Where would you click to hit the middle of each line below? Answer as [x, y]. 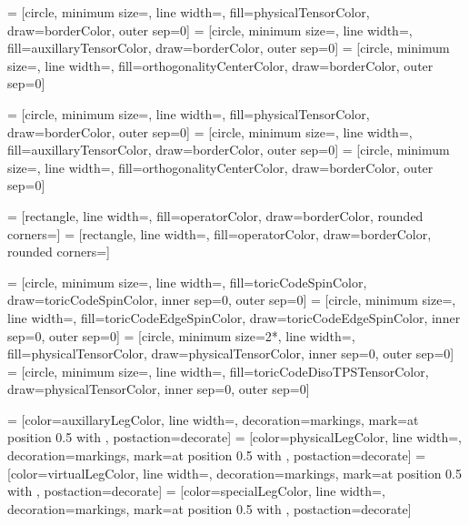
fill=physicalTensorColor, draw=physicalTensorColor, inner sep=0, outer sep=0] [231, 353]
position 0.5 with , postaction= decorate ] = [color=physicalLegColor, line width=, [234, 437]
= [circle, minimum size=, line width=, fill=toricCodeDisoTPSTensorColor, [218, 371]
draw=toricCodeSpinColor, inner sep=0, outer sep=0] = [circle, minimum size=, [232, 300]
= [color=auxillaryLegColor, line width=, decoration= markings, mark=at [213, 419]
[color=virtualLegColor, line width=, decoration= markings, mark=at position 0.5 [234, 473]
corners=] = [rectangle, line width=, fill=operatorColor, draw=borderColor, [220, 233]
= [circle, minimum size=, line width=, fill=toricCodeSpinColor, [187, 282]
